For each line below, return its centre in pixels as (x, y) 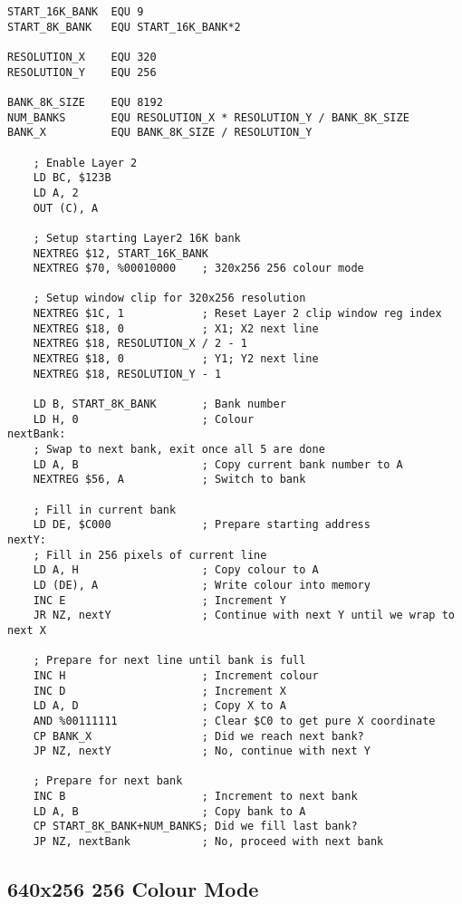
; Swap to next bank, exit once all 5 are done (179, 450)
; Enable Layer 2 (85, 163)
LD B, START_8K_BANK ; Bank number (159, 404)
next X (27, 630)
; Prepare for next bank (108, 781)
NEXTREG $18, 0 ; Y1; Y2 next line (176, 359)
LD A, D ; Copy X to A (159, 706)
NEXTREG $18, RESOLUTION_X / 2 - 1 (140, 344)
